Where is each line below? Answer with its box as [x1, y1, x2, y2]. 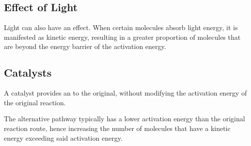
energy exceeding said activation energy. [4, 132, 123, 143]
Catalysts [4, 65, 52, 80]
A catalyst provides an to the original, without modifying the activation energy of [4, 88, 247, 98]
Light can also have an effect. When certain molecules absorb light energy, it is [4, 22, 238, 32]
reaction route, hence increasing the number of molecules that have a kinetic [4, 123, 231, 133]
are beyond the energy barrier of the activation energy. [4, 41, 166, 51]
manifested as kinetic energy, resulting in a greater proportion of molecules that [4, 32, 241, 42]
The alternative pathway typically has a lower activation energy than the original [4, 114, 245, 124]
